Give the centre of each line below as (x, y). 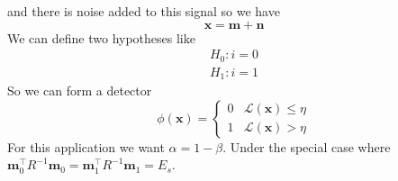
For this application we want (86, 146)
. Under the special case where (307, 146)
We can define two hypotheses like (101, 37)
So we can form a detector (80, 90)
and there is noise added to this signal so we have (144, 11)
